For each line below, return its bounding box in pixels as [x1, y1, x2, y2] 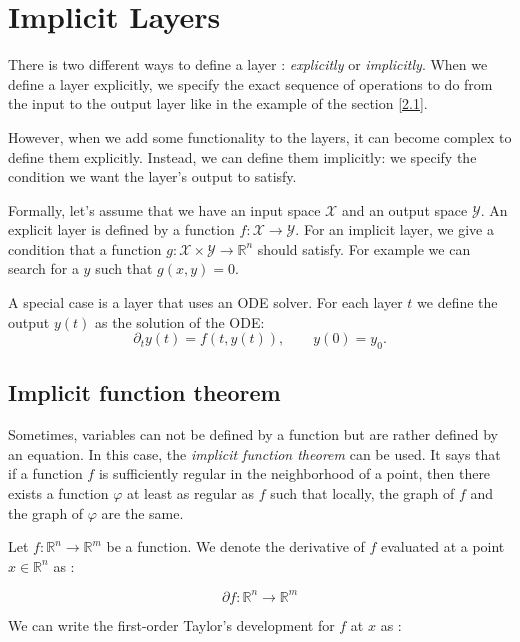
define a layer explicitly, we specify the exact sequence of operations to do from [8, 73, 493, 94]
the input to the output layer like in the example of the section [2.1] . [8, 93, 428, 114]
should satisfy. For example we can [257, 238, 471, 259]
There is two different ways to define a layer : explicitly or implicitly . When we [8, 54, 488, 75]
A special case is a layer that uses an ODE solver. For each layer [8, 292, 403, 313]
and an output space [341, 199, 468, 220]
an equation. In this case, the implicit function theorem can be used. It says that [8, 443, 501, 464]
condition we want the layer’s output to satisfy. [8, 166, 297, 187]
